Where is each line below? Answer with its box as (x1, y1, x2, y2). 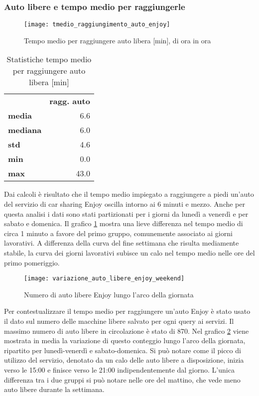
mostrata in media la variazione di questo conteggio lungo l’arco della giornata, (4, 335, 246, 346)
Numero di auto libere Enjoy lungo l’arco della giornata (24, 289, 194, 299)
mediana (8, 124, 42, 136)
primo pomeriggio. (4, 257, 60, 267)
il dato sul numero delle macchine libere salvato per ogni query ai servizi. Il (4, 316, 234, 326)
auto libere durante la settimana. (4, 384, 105, 395)
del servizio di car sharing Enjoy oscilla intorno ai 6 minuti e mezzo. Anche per (4, 199, 245, 209)
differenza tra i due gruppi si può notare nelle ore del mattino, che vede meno (4, 374, 241, 385)
